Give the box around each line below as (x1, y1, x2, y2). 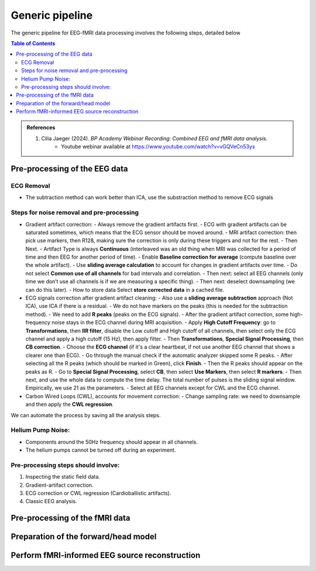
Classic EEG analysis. (25, 498, 77, 505)
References (26, 124, 56, 131)
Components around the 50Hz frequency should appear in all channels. (25, 438, 198, 445)
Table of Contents (11, 40, 56, 47)
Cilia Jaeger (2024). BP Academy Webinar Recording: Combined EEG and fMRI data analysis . (41, 135, 268, 142)
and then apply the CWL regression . (25, 401, 114, 408)
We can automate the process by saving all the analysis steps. (11, 411, 161, 418)
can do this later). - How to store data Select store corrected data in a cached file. (25, 286, 225, 293)
